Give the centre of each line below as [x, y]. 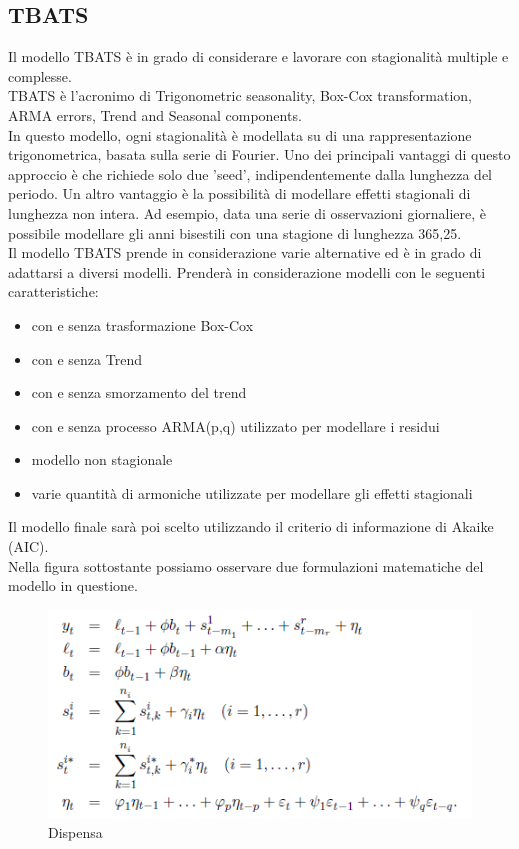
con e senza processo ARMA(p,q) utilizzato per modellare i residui [235, 425]
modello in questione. [73, 585]
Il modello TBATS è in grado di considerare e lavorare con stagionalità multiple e [258, 56]
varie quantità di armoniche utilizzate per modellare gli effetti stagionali [252, 492]
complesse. [40, 75]
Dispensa [75, 832]
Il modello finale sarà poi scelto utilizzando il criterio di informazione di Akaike [251, 526]
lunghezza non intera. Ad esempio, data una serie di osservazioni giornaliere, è [247, 212]
